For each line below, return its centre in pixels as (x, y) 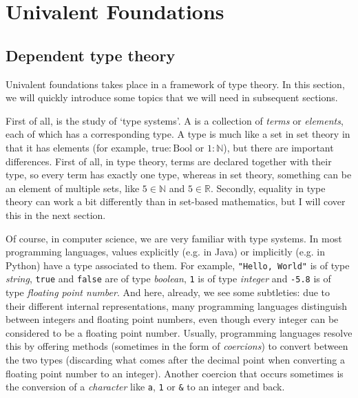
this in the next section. (56, 214)
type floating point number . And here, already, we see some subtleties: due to (168, 292)
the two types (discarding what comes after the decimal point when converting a (176, 359)
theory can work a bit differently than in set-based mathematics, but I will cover (176, 201)
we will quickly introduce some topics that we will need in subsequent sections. (172, 97)
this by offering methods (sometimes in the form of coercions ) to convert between (177, 346)
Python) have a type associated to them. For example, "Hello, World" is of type (178, 265)
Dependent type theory (91, 55)
